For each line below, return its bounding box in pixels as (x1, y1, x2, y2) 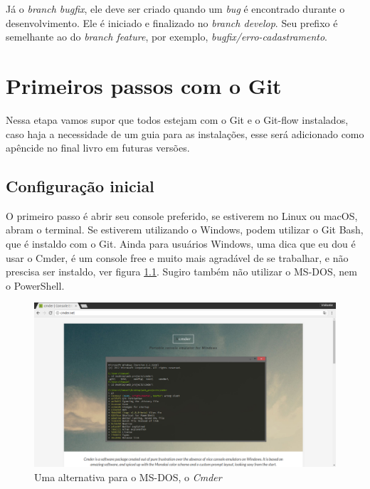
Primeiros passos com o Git (6, 70, 282, 100)
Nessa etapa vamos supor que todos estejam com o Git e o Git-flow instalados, (6, 112, 349, 127)
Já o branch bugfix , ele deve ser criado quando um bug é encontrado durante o (6, 1, 345, 16)
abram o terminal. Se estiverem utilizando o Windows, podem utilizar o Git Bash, (6, 222, 364, 237)
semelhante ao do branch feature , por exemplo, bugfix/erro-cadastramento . (6, 29, 327, 44)
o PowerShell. (6, 278, 65, 293)
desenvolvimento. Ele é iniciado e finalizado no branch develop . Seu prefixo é (6, 15, 338, 30)
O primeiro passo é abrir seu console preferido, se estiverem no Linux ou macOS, (6, 208, 358, 223)
